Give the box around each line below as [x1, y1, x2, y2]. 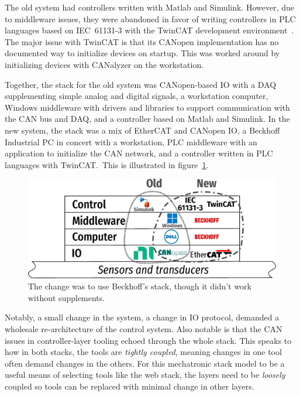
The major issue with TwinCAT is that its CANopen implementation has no [5, 35, 279, 47]
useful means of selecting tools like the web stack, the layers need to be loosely [5, 368, 285, 381]
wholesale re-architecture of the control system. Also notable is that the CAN [5, 323, 282, 335]
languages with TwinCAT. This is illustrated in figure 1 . [5, 158, 209, 170]
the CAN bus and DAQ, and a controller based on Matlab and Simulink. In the [5, 112, 290, 125]
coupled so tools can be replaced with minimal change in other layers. [5, 380, 254, 392]
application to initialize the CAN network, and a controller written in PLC [5, 147, 273, 159]
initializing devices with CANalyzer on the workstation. [5, 58, 204, 70]
